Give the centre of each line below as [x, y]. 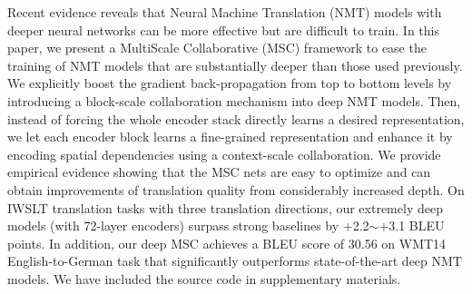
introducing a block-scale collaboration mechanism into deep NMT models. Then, [234, 100]
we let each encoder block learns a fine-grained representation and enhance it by [230, 137]
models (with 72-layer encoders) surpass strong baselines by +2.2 [188, 225]
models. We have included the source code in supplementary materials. [204, 278]
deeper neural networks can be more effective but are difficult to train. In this [223, 29]
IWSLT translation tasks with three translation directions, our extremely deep [225, 207]
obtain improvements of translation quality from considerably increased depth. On [236, 189]
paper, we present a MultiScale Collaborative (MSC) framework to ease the [217, 48]
